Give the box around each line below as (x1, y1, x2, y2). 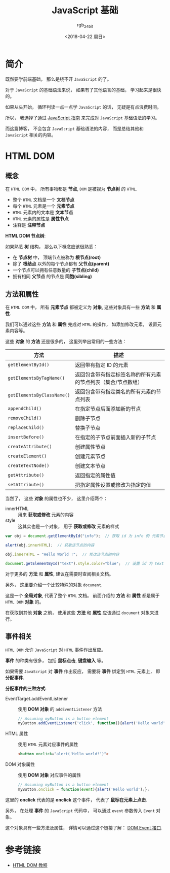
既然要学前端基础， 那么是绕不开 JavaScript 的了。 (5, 76, 112, 82)
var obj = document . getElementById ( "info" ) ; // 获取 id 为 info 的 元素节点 (5, 533, 167, 539)
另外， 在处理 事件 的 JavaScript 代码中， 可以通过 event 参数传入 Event (5, 808, 155, 814)
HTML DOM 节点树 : (5, 233, 46, 239)
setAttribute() (8, 482, 45, 488)
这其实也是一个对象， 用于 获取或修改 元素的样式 (18, 523, 119, 529)
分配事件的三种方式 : (5, 685, 47, 691)
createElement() (8, 453, 47, 459)
